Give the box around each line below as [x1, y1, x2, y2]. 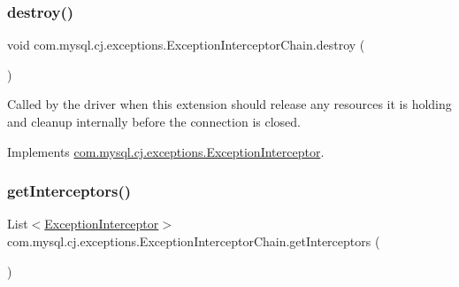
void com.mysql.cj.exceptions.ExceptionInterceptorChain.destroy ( [7, 35, 365, 54]
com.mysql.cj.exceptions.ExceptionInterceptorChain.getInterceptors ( [7, 232, 380, 250]
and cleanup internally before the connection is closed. [7, 112, 301, 130]
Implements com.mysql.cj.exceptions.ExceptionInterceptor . [7, 142, 325, 160]
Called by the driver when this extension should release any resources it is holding [7, 95, 452, 113]
